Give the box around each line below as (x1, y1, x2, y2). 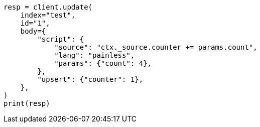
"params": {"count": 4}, (54, 59, 152, 67)
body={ (20, 27, 46, 35)
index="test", (20, 11, 76, 19)
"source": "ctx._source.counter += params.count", (54, 43, 257, 51)
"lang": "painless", (54, 51, 135, 59)
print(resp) (4, 99, 50, 107)
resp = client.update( (4, 3, 93, 11)
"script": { (37, 35, 84, 43)
